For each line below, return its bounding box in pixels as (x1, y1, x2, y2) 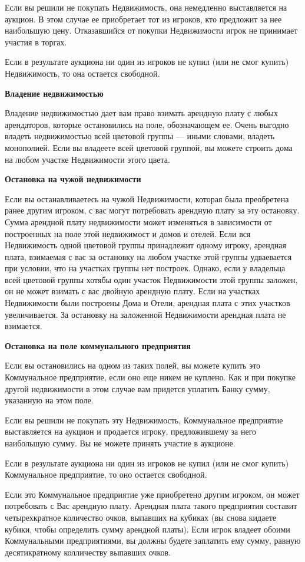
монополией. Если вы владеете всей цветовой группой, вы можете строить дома (5, 141, 293, 153)
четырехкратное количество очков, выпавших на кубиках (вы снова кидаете (5, 511, 276, 523)
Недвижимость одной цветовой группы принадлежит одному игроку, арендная (5, 239, 286, 251)
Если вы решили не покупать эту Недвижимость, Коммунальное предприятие (5, 413, 283, 426)
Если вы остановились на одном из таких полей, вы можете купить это (5, 359, 261, 372)
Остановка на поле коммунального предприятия (5, 339, 191, 351)
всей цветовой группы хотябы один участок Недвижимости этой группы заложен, (5, 273, 298, 285)
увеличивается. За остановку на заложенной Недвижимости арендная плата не (5, 308, 286, 320)
